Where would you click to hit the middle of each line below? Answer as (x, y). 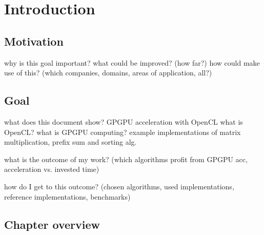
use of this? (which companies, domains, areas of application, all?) (108, 73)
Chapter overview (52, 224)
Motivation (34, 41)
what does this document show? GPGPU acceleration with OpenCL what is (124, 121)
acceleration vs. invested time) (52, 169)
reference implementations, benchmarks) (67, 196)
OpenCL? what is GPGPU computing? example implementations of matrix (123, 132)
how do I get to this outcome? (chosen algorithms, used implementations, (119, 186)
